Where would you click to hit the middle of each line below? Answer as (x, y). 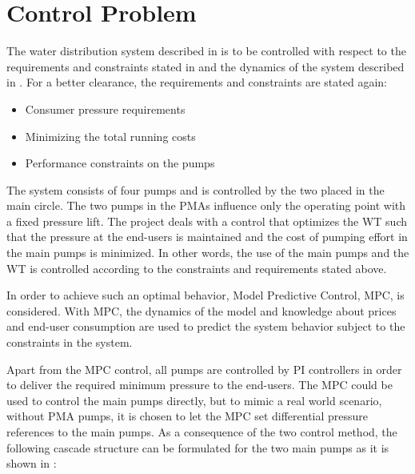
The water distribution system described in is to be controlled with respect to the (206, 51)
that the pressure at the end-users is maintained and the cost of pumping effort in (207, 237)
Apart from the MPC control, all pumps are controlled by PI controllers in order (204, 369)
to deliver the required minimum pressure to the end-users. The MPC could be (200, 385)
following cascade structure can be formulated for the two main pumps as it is (198, 447)
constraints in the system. (70, 342)
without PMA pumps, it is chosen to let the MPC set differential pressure (188, 416)
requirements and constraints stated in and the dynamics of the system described (206, 66)
